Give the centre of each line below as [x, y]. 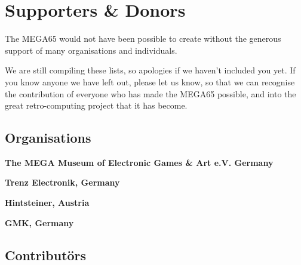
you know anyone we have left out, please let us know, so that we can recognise [150, 81]
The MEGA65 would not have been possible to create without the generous [143, 38]
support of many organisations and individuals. [91, 50]
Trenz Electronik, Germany [62, 182]
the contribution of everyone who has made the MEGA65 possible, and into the [150, 93]
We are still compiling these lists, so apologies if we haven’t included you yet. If [150, 70]
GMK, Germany [39, 222]
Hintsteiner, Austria [47, 203]
